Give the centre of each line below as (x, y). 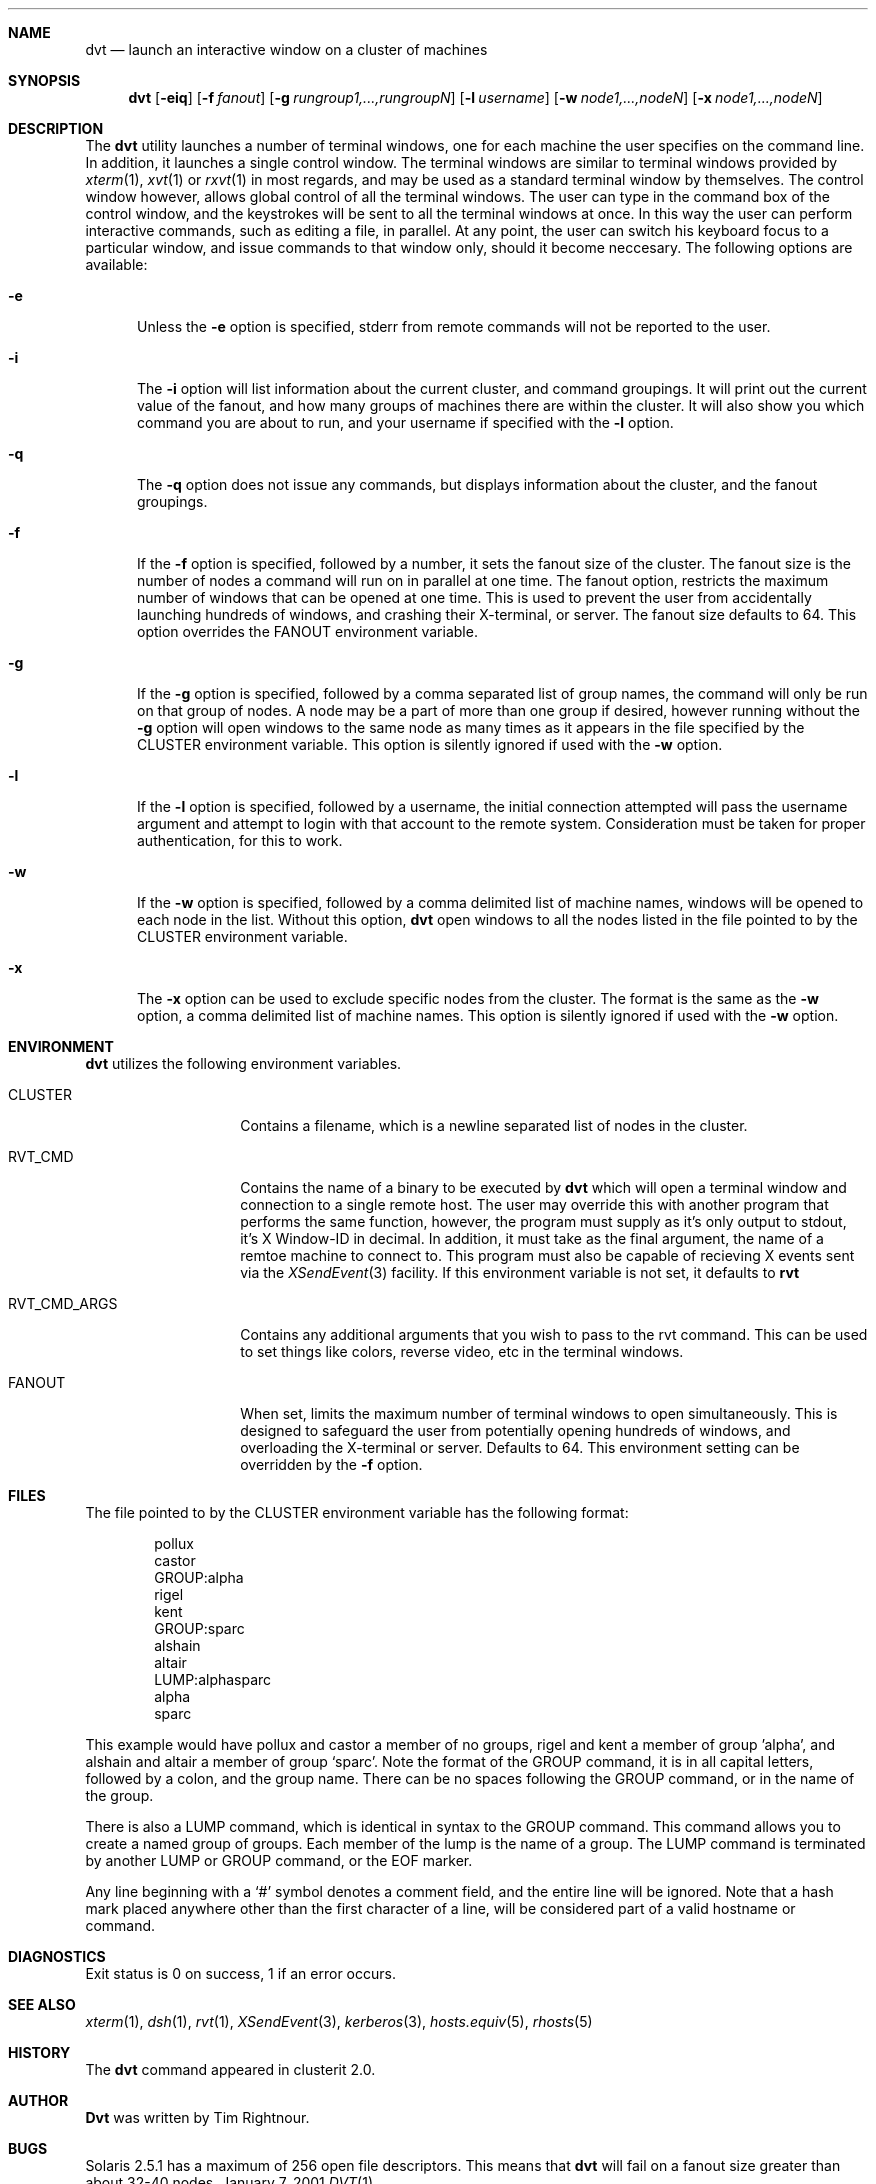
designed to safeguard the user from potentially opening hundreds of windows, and (515, 1430)
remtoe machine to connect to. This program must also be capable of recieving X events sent (547, 1255)
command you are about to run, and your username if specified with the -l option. (405, 422)
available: (116, 264)
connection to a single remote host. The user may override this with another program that (534, 1204)
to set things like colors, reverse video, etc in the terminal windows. (462, 1351)
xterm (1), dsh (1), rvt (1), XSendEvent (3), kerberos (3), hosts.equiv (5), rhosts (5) (339, 2021)
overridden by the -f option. (331, 1464)
